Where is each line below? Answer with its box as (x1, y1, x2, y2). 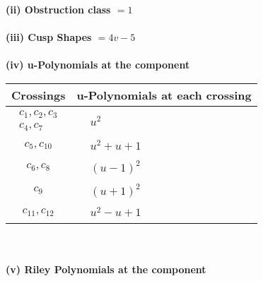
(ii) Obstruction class (6, 2, 111, 16)
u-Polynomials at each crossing (76, 86, 252, 103)
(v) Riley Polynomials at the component (6, 262, 206, 276)
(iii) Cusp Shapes (6, 30, 92, 44)
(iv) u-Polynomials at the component (6, 57, 190, 72)
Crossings (11, 86, 66, 103)
